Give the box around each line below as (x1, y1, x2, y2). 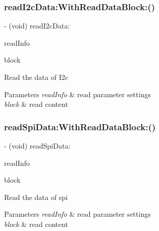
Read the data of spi (4, 191, 68, 202)
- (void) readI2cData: (4, 20, 70, 31)
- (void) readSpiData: (4, 140, 71, 151)
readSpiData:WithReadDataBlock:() (4, 120, 156, 133)
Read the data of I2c (4, 72, 69, 82)
